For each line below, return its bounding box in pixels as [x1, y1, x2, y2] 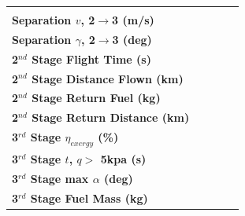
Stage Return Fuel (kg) [32, 90, 161, 106]
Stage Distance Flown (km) [32, 70, 184, 86]
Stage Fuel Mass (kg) [30, 189, 148, 206]
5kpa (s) [100, 151, 147, 167]
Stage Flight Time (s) [32, 50, 151, 67]
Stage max [30, 170, 89, 186]
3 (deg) [112, 31, 152, 47]
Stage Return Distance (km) [32, 109, 190, 126]
